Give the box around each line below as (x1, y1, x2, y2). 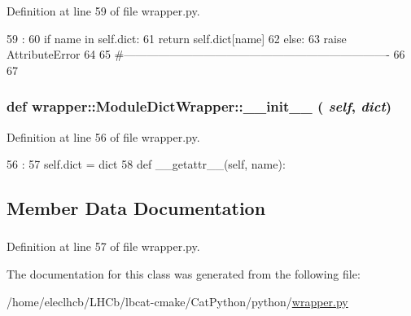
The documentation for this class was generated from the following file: (7, 266, 361, 283)
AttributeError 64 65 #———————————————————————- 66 (7, 46, 405, 63)
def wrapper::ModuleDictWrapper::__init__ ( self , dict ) (7, 96, 392, 116)
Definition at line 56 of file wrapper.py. (7, 128, 200, 145)
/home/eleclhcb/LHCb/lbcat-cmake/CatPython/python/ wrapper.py (7, 292, 348, 309)
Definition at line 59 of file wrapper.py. (7, 2, 200, 19)
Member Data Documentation (7, 195, 266, 221)
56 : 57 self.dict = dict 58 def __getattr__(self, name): (7, 156, 286, 173)
